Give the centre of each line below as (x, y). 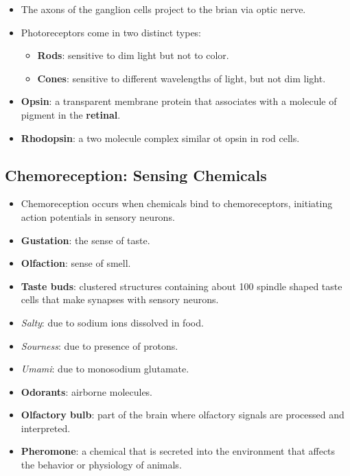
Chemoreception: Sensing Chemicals (136, 175)
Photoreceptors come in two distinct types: (111, 32)
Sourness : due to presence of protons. (100, 345)
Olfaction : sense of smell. (76, 263)
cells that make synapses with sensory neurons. (120, 299)
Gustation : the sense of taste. (85, 240)
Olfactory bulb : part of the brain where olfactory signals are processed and (183, 415)
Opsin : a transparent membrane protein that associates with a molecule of (179, 101)
